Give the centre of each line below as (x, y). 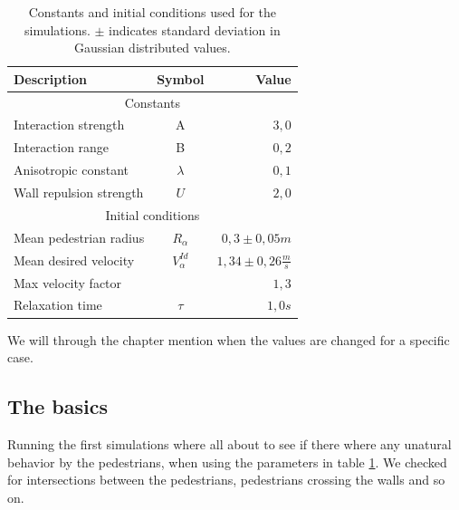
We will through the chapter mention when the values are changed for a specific (229, 339)
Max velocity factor (68, 282)
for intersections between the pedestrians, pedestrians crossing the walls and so (226, 480)
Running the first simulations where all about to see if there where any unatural (229, 443)
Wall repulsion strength (79, 192)
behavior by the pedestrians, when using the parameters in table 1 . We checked (227, 462)
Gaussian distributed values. (152, 48)
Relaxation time (58, 305)
